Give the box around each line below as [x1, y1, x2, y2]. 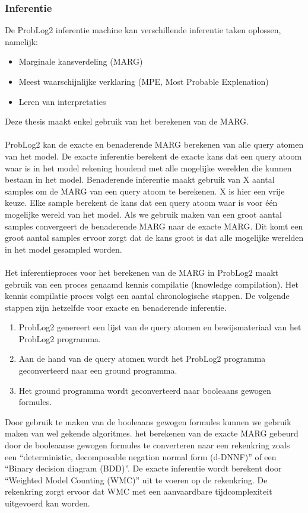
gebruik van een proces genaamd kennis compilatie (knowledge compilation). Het [5, 278, 299, 290]
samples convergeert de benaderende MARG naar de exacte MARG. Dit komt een [5, 219, 303, 232]
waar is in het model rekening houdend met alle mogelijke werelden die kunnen [5, 161, 292, 174]
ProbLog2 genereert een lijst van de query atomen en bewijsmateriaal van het [18, 321, 301, 333]
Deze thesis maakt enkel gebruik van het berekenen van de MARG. [5, 115, 249, 128]
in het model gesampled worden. [5, 243, 122, 255]
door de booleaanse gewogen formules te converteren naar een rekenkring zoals [5, 439, 290, 451]
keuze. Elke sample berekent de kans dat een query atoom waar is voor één [5, 196, 278, 209]
